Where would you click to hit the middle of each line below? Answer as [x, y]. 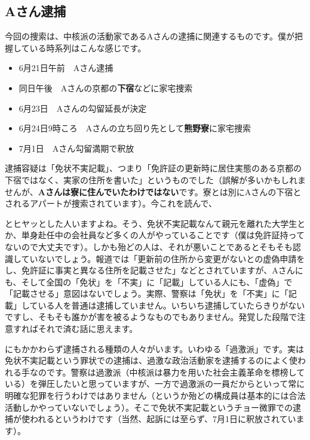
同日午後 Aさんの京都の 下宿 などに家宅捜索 [106, 87]
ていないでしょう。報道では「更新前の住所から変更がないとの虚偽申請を [163, 258]
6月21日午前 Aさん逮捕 [66, 68]
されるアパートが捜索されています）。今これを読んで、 [111, 203]
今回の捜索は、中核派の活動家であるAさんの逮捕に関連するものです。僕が [150, 36]
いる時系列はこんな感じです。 [88, 47]
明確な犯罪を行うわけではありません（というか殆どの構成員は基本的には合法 [155, 396]
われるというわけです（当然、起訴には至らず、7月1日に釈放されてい [163, 419]
